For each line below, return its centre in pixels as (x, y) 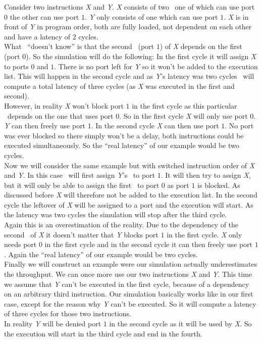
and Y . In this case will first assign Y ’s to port (80, 175)
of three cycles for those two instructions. (68, 313)
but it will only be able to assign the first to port (82, 185)
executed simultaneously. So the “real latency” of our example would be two (122, 145)
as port (178, 185)
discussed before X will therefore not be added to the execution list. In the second (131, 195)
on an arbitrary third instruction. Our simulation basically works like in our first (129, 294)
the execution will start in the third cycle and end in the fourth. (103, 333)
